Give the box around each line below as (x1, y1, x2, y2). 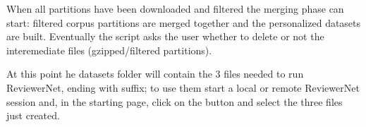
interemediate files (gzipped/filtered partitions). (6, 42, 212, 57)
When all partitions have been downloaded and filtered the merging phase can (6, 1, 344, 16)
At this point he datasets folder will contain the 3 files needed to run (6, 66, 304, 81)
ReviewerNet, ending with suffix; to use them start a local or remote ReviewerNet (6, 80, 360, 95)
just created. (6, 108, 60, 123)
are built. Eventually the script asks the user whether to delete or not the (6, 29, 324, 44)
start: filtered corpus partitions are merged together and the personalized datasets (6, 15, 361, 30)
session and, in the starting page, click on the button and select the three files (6, 94, 343, 109)
